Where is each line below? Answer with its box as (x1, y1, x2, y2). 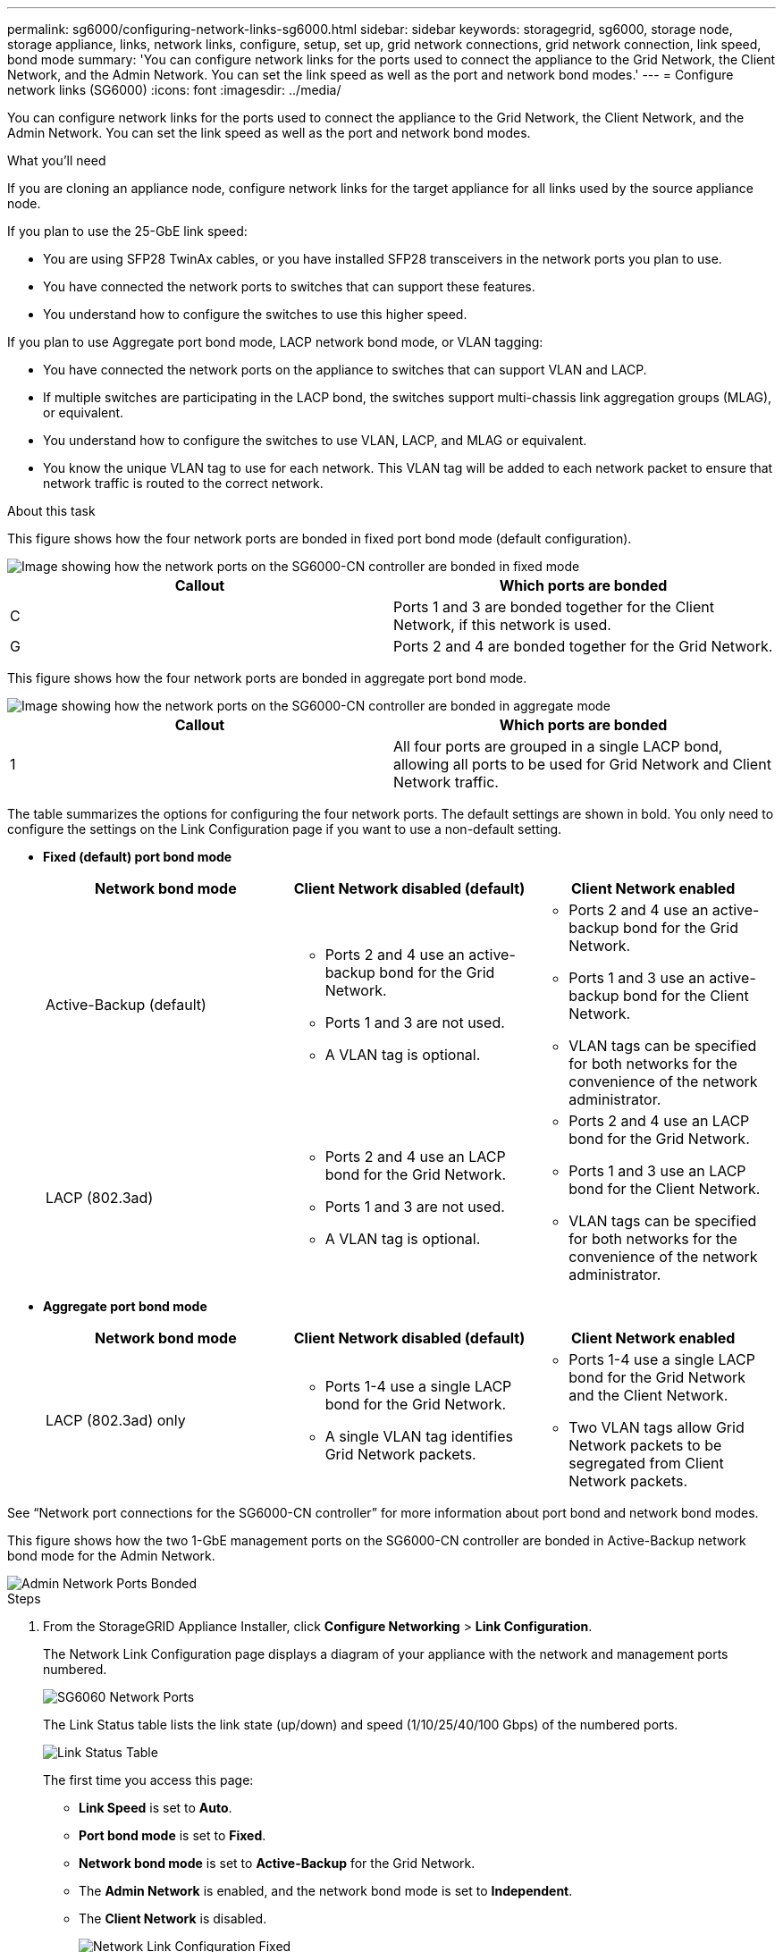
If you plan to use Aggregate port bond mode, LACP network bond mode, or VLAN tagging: (7, 334, 543, 349)
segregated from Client (568, 1454, 724, 1472)
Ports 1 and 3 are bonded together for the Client (393, 598, 714, 616)
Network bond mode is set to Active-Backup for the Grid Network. (79, 1855, 476, 1871)
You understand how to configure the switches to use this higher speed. (43, 307, 467, 322)
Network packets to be (568, 1436, 722, 1454)
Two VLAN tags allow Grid (568, 1418, 745, 1436)
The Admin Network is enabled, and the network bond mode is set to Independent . (79, 1883, 573, 1898)
